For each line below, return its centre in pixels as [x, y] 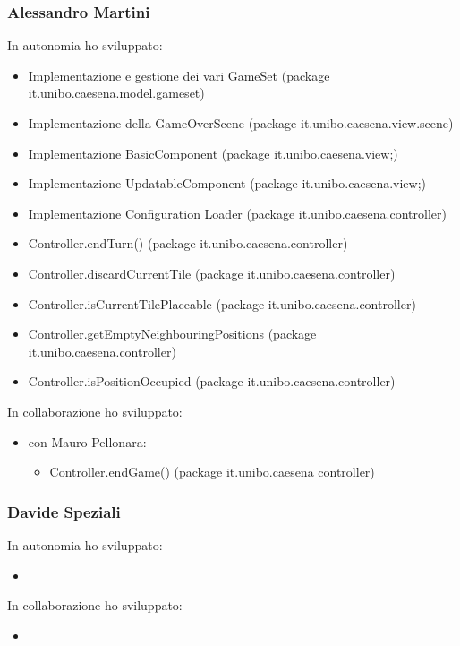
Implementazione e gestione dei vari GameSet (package [179, 75]
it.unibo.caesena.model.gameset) [116, 93]
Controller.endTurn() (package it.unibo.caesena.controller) [188, 243]
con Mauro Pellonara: [87, 441]
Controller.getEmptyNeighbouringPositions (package [172, 334]
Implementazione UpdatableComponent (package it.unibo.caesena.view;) [227, 183]
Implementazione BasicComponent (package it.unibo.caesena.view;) [213, 153]
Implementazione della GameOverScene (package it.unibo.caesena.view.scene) [241, 123]
